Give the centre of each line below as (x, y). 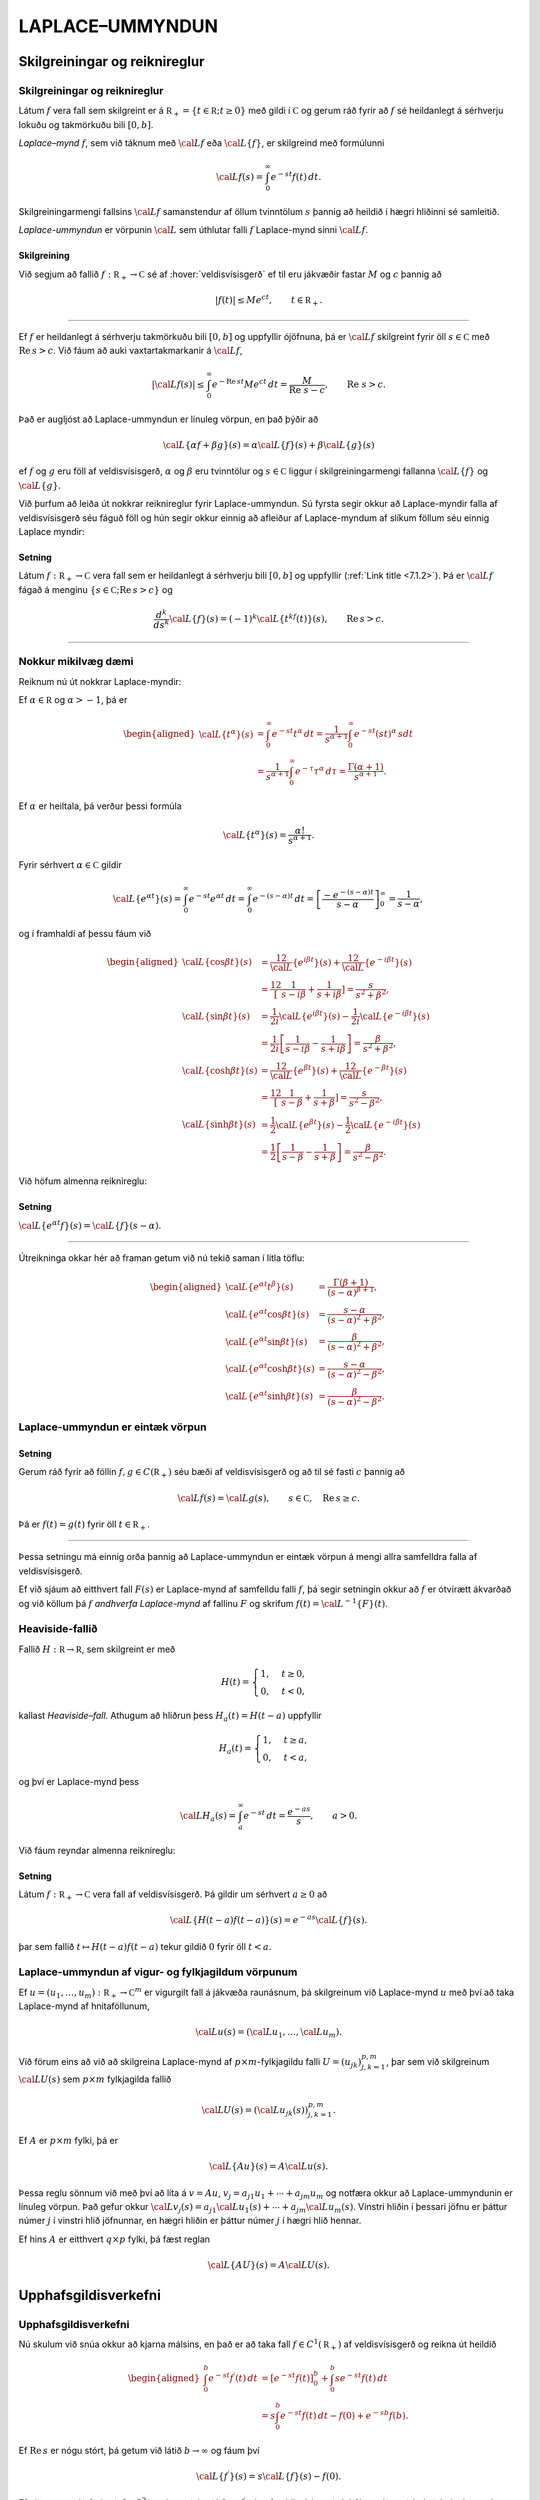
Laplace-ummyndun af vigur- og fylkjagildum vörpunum (158, 1972)
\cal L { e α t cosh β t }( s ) (270, 1367)
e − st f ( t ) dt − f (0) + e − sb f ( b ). (344, 2415)
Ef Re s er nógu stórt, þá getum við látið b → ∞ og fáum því (139, 2451)
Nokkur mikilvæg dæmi (76, 662)
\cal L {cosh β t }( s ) (219, 1070)
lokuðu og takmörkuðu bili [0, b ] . (86, 124)
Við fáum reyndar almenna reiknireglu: (97, 1850)
